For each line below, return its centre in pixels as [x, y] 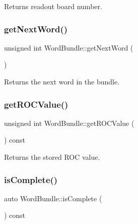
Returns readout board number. [53, 6]
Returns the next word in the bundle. [62, 81]
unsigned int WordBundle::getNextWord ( [69, 47]
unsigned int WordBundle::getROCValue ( [69, 123]
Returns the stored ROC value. [52, 157]
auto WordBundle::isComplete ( [53, 198]
